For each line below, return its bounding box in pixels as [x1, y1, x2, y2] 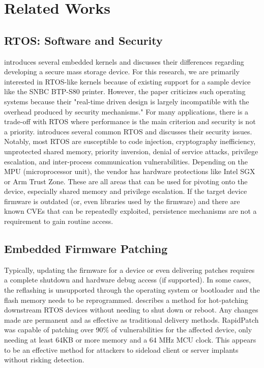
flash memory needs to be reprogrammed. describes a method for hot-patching [4, 294, 248, 305]
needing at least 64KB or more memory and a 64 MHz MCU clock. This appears [4, 334, 256, 345]
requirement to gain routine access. [4, 216, 113, 227]
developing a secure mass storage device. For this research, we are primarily [4, 66, 240, 77]
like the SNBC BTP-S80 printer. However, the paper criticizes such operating [4, 86, 246, 97]
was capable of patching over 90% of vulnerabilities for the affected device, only [4, 324, 252, 335]
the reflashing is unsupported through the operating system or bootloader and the [4, 285, 260, 295]
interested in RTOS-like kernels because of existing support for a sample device [4, 76, 251, 87]
